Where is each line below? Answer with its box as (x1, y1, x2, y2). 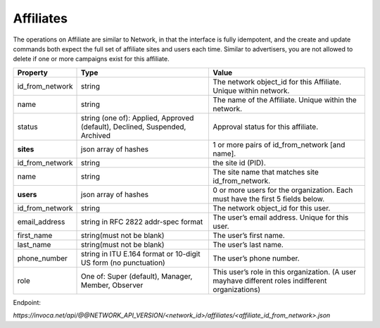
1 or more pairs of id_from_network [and (213, 139, 346, 149)
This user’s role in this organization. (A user (213, 267, 357, 277)
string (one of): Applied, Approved (81, 113, 194, 122)
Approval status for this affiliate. (213, 122, 319, 132)
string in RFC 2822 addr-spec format (81, 217, 203, 227)
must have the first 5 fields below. (213, 194, 325, 203)
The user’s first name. (213, 230, 285, 240)
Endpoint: (13, 298, 42, 306)
